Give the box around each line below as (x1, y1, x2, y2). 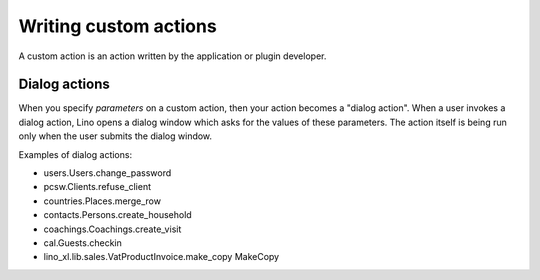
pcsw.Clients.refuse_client (43, 181, 152, 193)
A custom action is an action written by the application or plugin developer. (18, 50, 327, 62)
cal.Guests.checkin (43, 236, 122, 249)
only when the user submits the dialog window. (18, 130, 213, 142)
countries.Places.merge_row (43, 195, 162, 207)
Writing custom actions (18, 15, 217, 37)
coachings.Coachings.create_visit (43, 223, 182, 235)
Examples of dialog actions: (18, 148, 133, 160)
